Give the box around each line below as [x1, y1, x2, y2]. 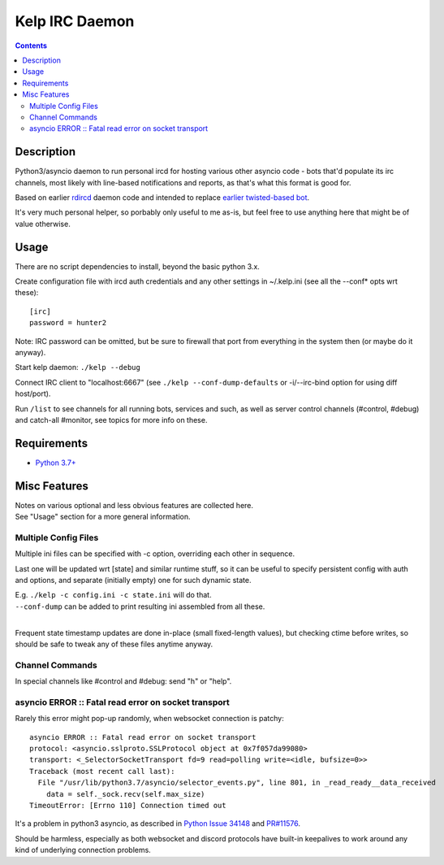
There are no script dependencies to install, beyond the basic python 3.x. [15, 261, 260, 272]
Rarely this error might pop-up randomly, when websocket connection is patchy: [15, 714, 284, 724]
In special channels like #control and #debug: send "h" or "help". [15, 676, 232, 686]
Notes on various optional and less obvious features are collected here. [15, 500, 254, 510]
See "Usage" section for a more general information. [15, 512, 191, 522]
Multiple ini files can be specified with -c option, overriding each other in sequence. [15, 549, 295, 559]
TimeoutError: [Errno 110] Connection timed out [29, 801, 226, 811]
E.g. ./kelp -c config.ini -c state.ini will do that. [15, 590, 212, 600]
